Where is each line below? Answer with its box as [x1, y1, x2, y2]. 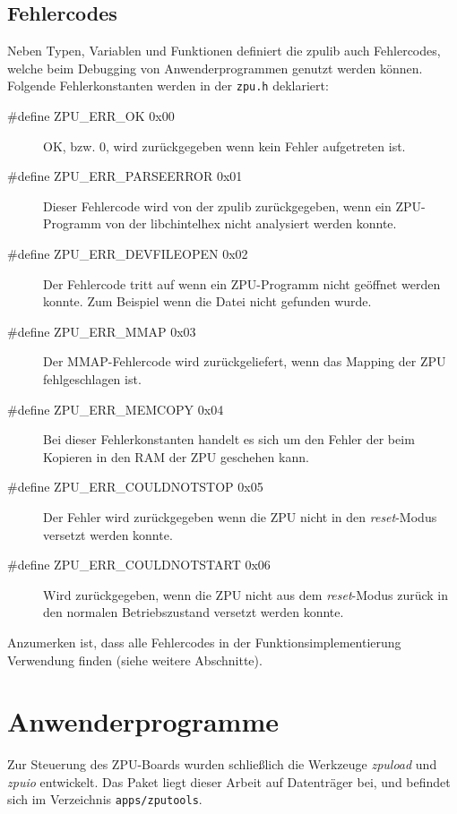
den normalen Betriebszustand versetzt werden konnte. [43, 603, 344, 621]
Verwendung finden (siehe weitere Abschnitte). [7, 650, 263, 669]
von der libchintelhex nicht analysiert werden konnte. [105, 214, 397, 233]
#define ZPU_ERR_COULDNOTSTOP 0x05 [7, 477, 263, 496]
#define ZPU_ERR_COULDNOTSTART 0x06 [7, 555, 271, 574]
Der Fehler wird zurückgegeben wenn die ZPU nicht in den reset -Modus [43, 507, 437, 526]
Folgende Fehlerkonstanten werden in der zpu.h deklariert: [7, 76, 329, 95]
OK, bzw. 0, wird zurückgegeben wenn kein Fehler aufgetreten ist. [43, 136, 406, 155]
